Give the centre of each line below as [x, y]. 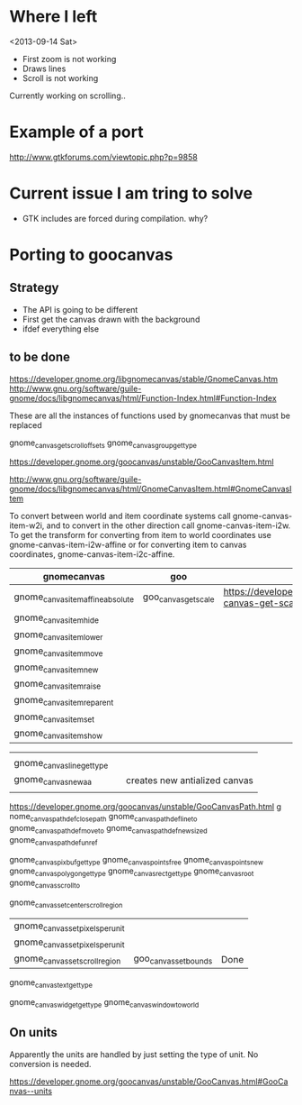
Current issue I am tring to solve [131, 193]
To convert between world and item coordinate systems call [120, 516]
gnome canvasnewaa [53, 781]
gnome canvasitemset [54, 717]
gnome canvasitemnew [56, 668]
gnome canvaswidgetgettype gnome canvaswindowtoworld [104, 1004]
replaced [26, 425]
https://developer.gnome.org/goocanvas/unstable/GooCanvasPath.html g [145, 807]
